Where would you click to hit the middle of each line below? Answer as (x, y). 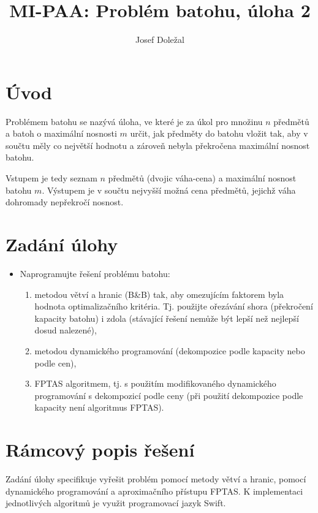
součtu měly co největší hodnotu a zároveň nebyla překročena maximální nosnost (158, 145)
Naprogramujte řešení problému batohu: (95, 273)
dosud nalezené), (66, 330)
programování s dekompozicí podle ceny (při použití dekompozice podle (169, 395)
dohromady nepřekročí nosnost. (65, 202)
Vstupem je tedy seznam (51, 178)
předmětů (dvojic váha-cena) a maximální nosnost (202, 178)
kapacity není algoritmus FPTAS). (99, 407)
